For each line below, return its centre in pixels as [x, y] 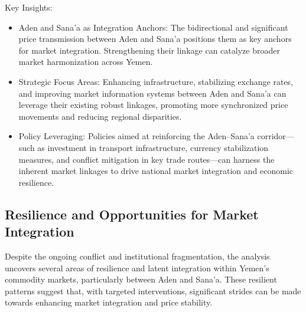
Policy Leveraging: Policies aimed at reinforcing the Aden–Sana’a [136, 136]
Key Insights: [29, 7]
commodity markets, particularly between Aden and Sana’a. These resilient [141, 279]
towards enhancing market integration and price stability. [109, 302]
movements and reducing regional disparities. [100, 116]
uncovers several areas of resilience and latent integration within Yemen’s [137, 267]
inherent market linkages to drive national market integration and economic [156, 171]
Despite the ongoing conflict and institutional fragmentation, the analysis [137, 256]
